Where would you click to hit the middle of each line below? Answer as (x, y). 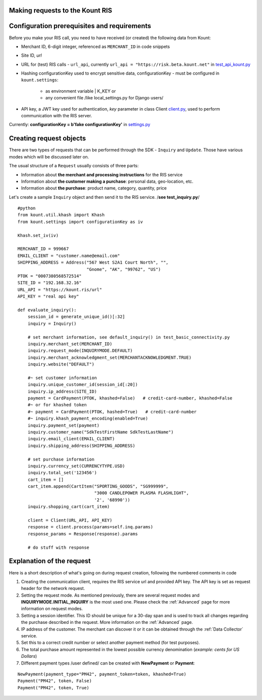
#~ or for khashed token (57, 405)
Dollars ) (29, 656)
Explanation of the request (50, 561)
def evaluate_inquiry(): (47, 310)
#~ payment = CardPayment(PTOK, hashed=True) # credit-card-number (112, 412)
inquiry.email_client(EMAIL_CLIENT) (71, 439)
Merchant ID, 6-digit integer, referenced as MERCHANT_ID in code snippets (95, 47)
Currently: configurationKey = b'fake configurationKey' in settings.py (80, 125)
